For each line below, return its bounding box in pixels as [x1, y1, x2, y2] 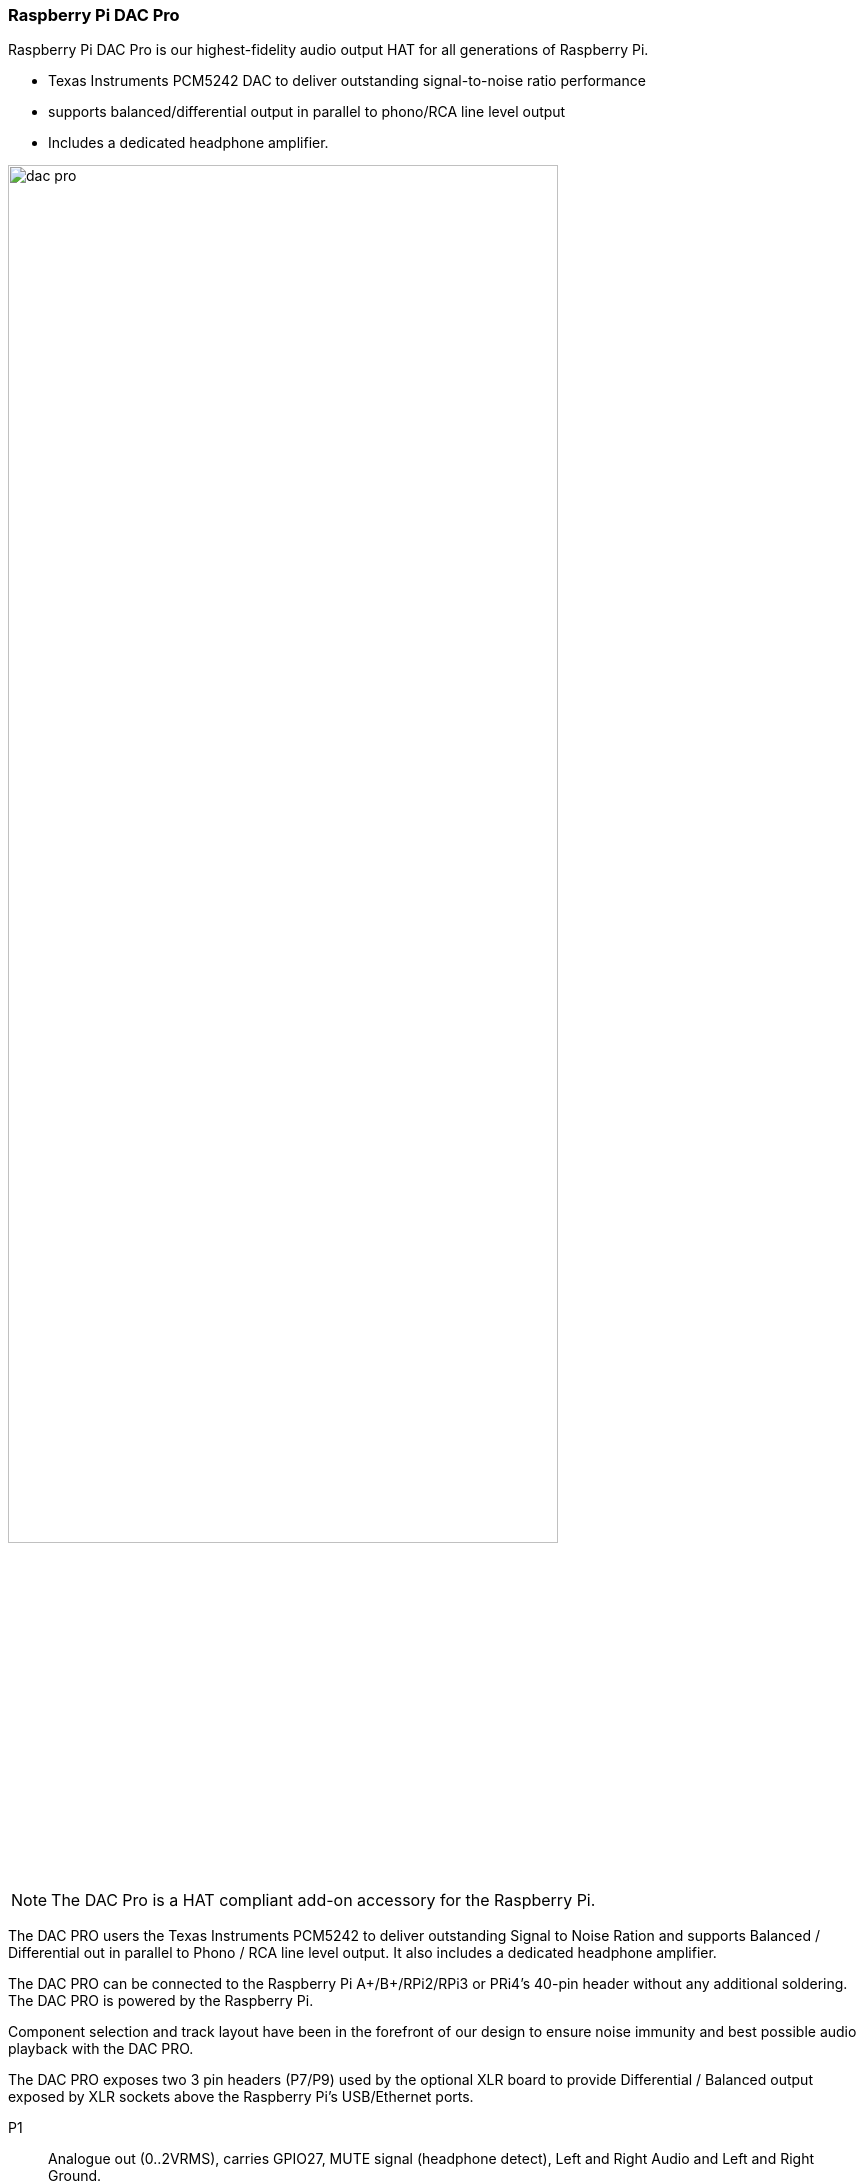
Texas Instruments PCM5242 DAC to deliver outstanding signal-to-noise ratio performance [48, 72, 646, 90]
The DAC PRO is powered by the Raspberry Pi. [8, 1991, 314, 2009]
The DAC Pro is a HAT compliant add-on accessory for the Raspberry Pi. [51, 1889, 596, 1910]
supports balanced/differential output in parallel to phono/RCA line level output [48, 103, 566, 121]
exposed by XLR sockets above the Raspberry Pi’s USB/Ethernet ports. [8, 2087, 474, 2105]
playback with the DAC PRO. [8, 2039, 194, 2057]
